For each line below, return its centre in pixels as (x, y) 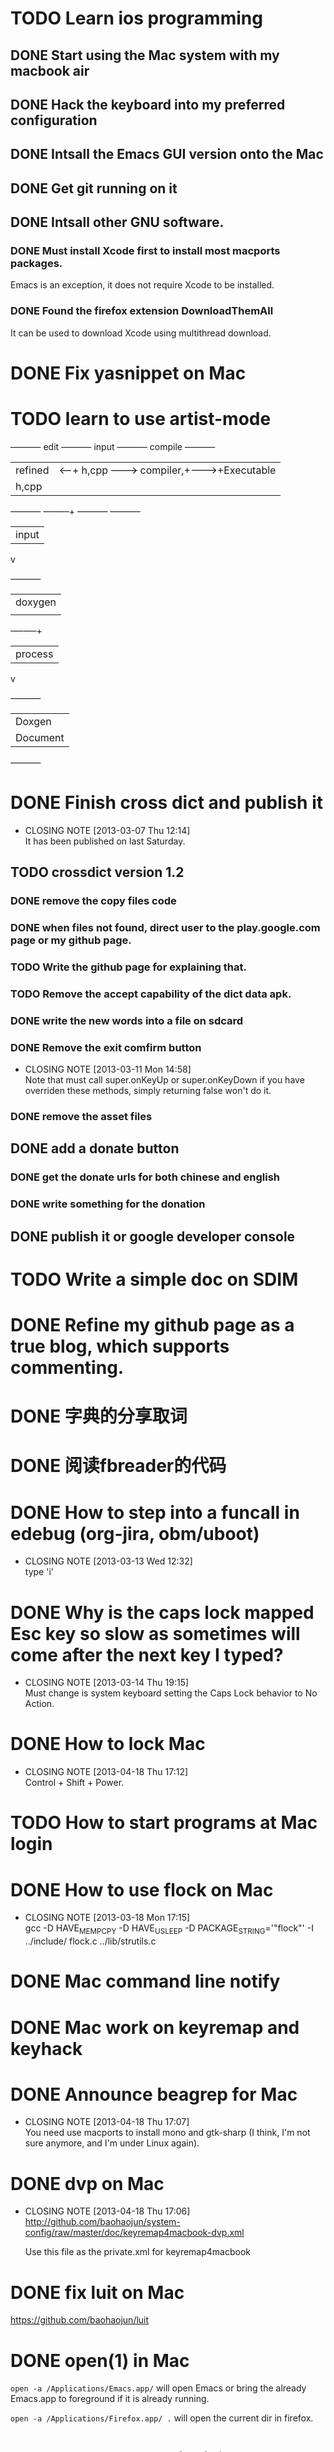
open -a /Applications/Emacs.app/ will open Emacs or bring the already (158, 2388)
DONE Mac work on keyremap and (155, 2027)
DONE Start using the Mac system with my (145, 55)
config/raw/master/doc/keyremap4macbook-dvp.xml (134, 2233)
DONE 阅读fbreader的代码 (118, 1466)
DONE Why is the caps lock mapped (162, 1612)
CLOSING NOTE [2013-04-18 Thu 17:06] (107, 2211)
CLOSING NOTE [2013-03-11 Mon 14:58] (108, 1069)
